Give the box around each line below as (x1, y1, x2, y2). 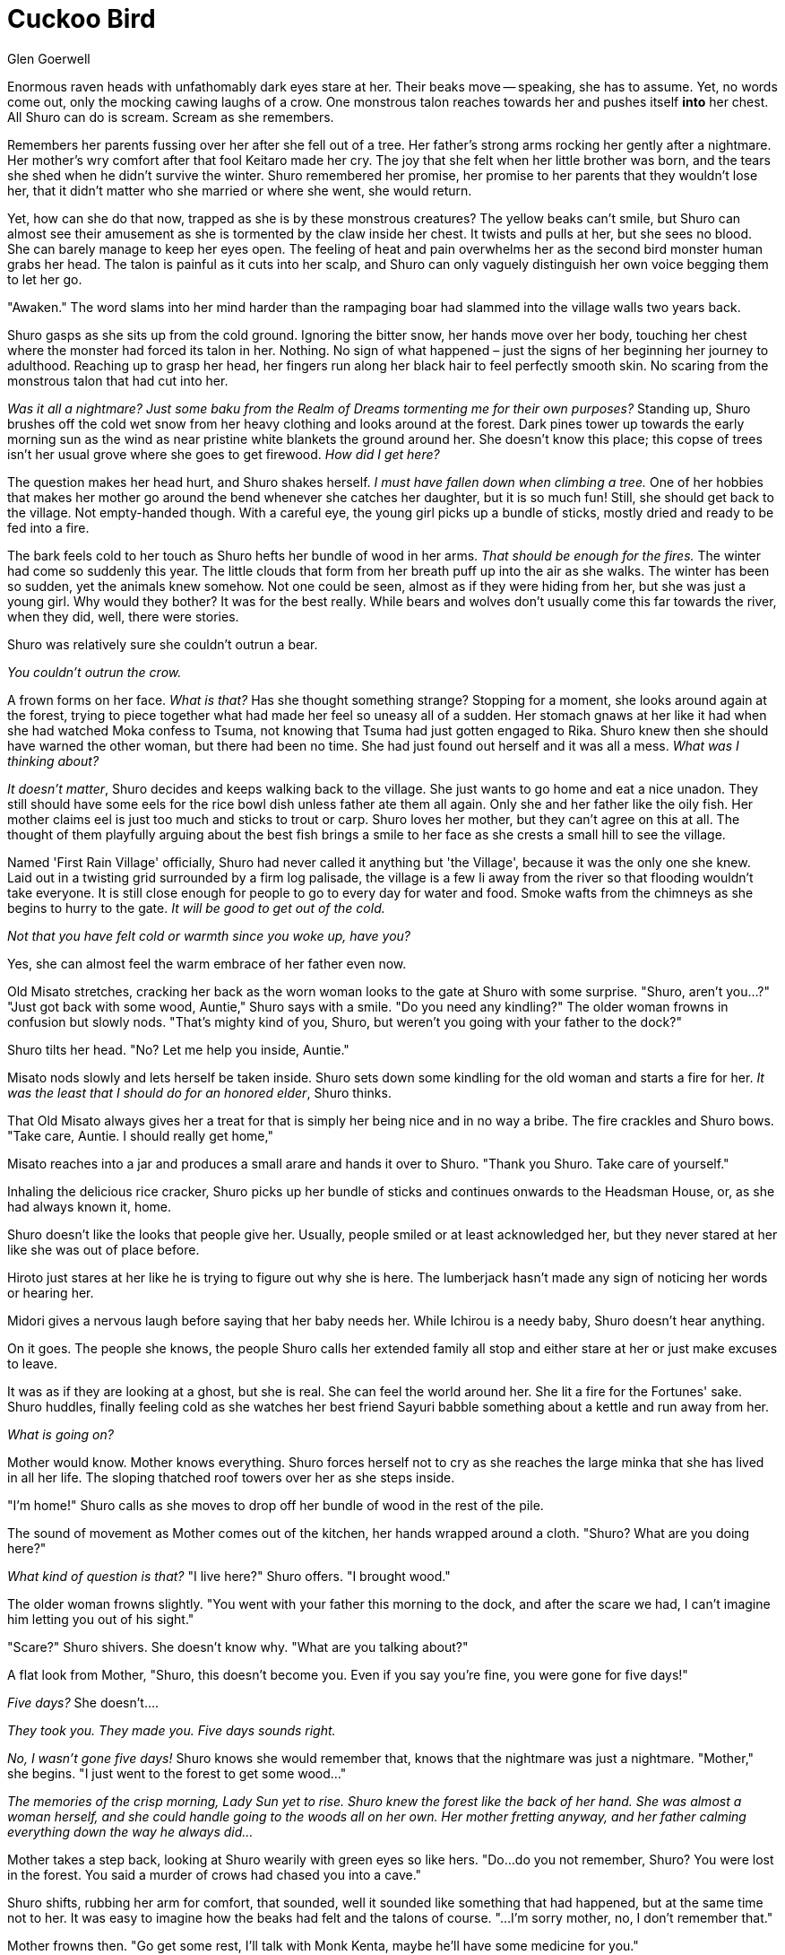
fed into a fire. (7, 519, 90, 535)
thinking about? (7, 752, 99, 769)
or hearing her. (7, 1284, 94, 1300)
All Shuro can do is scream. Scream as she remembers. (7, 109, 334, 125)
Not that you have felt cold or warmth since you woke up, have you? (7, 927, 411, 943)
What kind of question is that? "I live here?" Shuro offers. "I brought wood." (7, 1568, 451, 1584)
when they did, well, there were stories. (7, 608, 239, 624)
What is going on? (7, 1426, 114, 1442)
